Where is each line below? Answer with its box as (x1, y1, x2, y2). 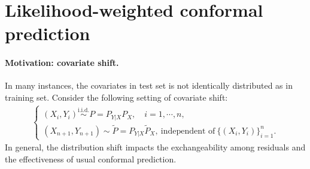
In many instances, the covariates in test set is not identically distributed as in (5, 79, 293, 92)
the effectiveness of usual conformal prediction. (5, 152, 177, 165)
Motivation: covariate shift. (5, 56, 119, 69)
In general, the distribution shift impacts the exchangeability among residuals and (5, 141, 306, 153)
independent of (160, 126, 215, 135)
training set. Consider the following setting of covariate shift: (5, 90, 228, 103)
